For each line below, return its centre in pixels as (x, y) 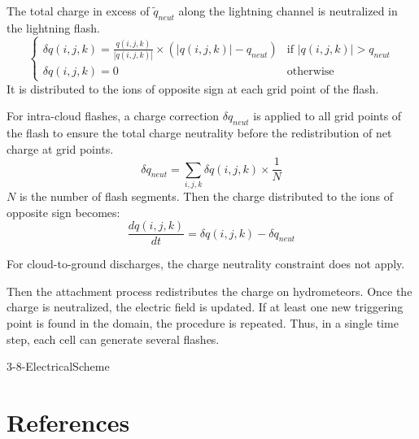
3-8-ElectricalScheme (58, 366)
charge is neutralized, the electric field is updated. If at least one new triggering (205, 307)
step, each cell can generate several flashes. (113, 339)
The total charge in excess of (78, 11)
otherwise (310, 72)
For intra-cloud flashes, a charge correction (113, 116)
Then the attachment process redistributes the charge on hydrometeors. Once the (209, 291)
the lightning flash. (53, 27)
